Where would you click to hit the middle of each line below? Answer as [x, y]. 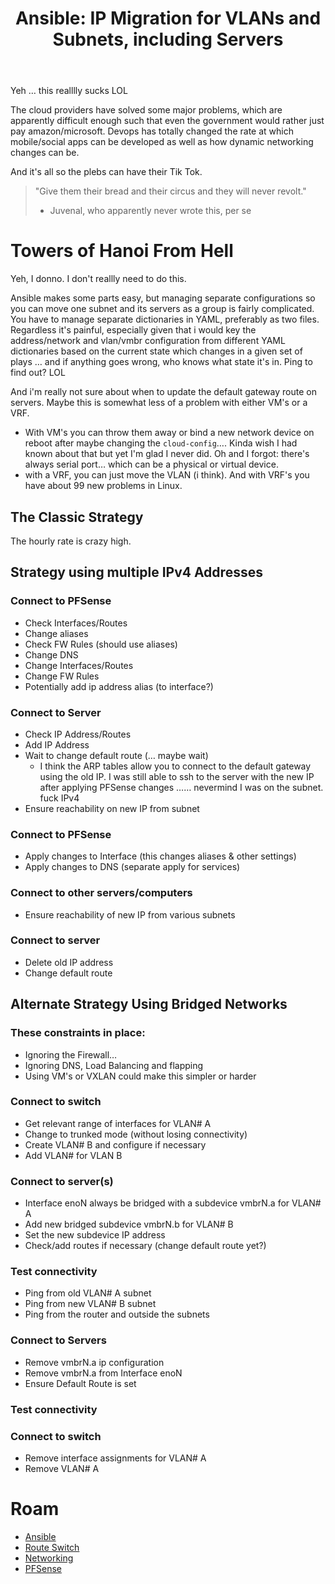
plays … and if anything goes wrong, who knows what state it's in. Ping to [161, 362]
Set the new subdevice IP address [95, 1235]
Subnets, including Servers [168, 39]
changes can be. [45, 153]
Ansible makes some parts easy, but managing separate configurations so [163, 298]
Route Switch [52, 1547]
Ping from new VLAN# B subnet [90, 1304]
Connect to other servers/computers [101, 893]
